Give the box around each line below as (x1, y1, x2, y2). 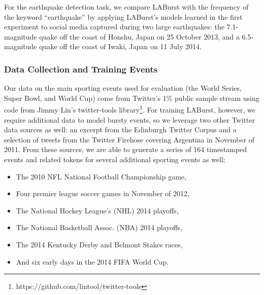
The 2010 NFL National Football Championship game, (16, 171, 186, 181)
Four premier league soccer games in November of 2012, (16, 188, 189, 199)
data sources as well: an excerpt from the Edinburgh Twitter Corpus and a (4, 124, 237, 135)
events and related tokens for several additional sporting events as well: (4, 154, 225, 164)
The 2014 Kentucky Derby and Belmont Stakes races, (16, 239, 183, 249)
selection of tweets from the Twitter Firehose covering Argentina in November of (4, 134, 254, 144)
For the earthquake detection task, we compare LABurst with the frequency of (4, 2, 249, 12)
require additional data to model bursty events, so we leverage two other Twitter (4, 114, 255, 125)
